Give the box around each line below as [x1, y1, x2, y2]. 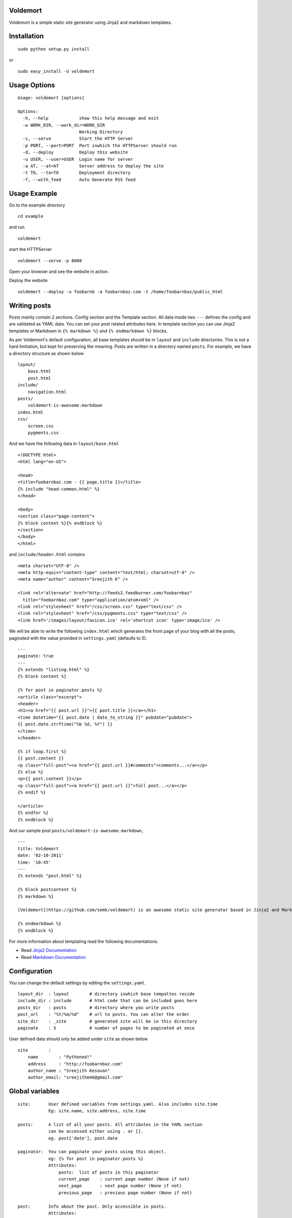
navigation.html [27, 389, 67, 395]
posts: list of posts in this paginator [58, 1169, 159, 1175]
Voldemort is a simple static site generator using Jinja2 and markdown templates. [9, 19, 172, 25]
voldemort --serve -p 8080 [18, 258, 82, 263]
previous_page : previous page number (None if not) [58, 1190, 192, 1196]
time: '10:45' [18, 859, 51, 865]
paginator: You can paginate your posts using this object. [18, 1149, 166, 1155]
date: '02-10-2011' [18, 853, 64, 858]
